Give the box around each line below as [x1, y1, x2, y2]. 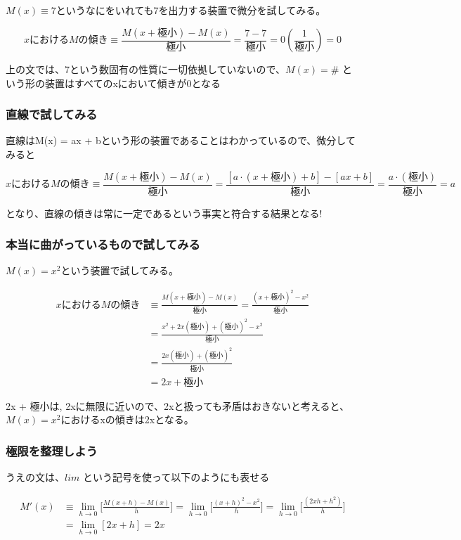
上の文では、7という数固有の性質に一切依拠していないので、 [6, 62, 286, 77]
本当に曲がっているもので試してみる [6, 236, 200, 253]
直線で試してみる [6, 105, 98, 123]
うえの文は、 [6, 470, 65, 484]
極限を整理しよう [6, 442, 98, 459]
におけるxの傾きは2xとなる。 [60, 412, 194, 427]
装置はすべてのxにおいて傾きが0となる [44, 75, 221, 90]
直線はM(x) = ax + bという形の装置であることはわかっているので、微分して [6, 133, 356, 148]
